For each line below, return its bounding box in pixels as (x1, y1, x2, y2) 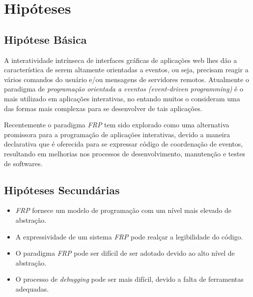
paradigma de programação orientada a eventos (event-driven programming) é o (4, 84, 243, 94)
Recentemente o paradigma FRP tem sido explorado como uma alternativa (4, 119, 229, 130)
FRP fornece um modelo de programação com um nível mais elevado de (15, 205, 232, 215)
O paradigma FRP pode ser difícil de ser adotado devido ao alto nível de (15, 248, 235, 258)
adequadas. (15, 283, 49, 294)
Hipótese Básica (4, 31, 87, 47)
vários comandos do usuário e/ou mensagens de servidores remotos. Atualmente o (4, 74, 249, 84)
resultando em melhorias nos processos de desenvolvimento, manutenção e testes (4, 148, 246, 158)
